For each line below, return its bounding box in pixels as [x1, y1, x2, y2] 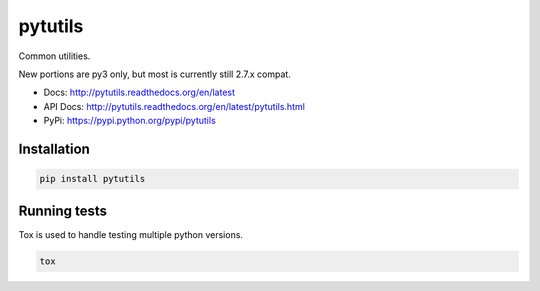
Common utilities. [18, 50, 91, 62]
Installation [18, 140, 90, 157]
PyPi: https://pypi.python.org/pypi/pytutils [43, 115, 217, 127]
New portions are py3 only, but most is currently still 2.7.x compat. [18, 68, 292, 80]
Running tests [18, 202, 108, 219]
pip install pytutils [39, 173, 146, 185]
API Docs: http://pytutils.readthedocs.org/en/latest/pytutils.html [43, 100, 305, 112]
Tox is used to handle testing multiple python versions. [18, 228, 244, 240]
